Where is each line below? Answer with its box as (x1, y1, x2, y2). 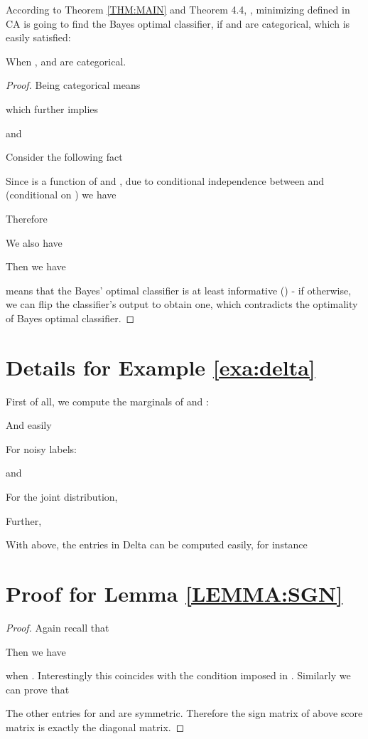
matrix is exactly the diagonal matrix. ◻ (6, 719, 185, 734)
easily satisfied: (6, 30, 71, 45)
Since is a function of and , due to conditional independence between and (6, 173, 325, 188)
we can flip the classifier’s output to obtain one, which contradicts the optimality (6, 297, 358, 312)
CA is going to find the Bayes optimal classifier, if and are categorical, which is (6, 16, 350, 31)
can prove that (6, 681, 70, 696)
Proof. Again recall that (6, 620, 109, 634)
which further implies (6, 101, 99, 116)
